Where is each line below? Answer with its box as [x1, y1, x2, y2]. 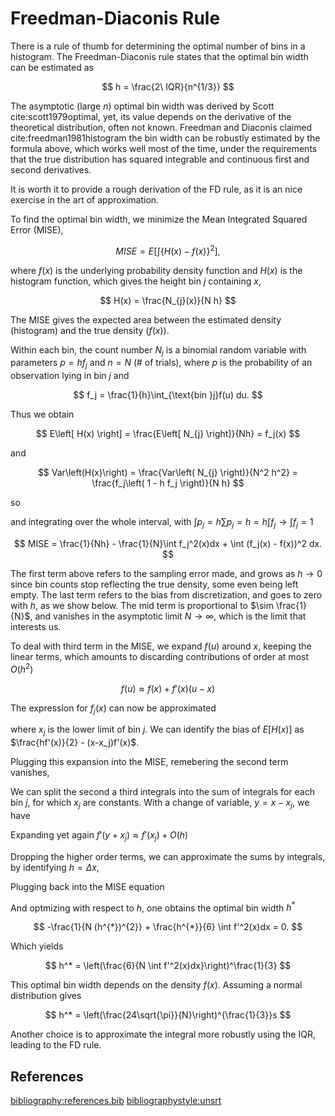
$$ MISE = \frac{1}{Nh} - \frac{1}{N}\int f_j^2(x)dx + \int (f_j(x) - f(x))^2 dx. [13, 537, 323, 549]
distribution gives [10, 990, 82, 1002]
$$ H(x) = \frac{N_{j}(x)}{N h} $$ [99, 294, 237, 306]
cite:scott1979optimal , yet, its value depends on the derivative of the [10, 110, 292, 122]
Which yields [10, 940, 64, 952]
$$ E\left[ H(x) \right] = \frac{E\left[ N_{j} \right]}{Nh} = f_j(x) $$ [35, 428, 301, 440]
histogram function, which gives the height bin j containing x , [10, 275, 262, 287]
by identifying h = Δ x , [10, 861, 100, 873]
